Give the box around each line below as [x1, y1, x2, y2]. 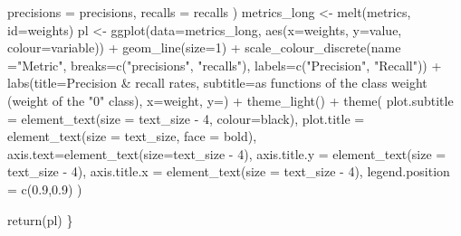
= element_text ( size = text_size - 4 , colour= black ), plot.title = [7, 109, 365, 127]
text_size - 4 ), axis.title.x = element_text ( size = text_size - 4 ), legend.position [7, 162, 450, 181]
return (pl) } [7, 210, 73, 229]
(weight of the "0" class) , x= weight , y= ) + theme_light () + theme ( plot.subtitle [7, 90, 454, 109]
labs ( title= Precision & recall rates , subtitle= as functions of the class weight [7, 73, 427, 92]
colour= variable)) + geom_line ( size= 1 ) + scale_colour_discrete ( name [7, 38, 401, 57]
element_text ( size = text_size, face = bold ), [7, 127, 257, 146]
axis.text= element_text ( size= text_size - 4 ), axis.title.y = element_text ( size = [7, 144, 447, 163]
